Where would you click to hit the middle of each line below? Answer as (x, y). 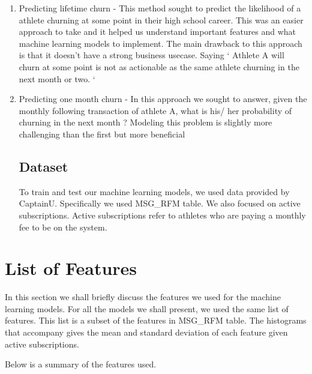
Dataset (43, 166)
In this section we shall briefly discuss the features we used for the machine (143, 297)
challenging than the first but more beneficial (102, 134)
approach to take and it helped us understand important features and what (157, 32)
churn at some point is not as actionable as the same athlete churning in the (159, 66)
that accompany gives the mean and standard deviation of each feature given (146, 332)
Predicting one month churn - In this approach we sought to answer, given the (163, 99)
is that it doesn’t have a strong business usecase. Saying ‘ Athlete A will (151, 55)
